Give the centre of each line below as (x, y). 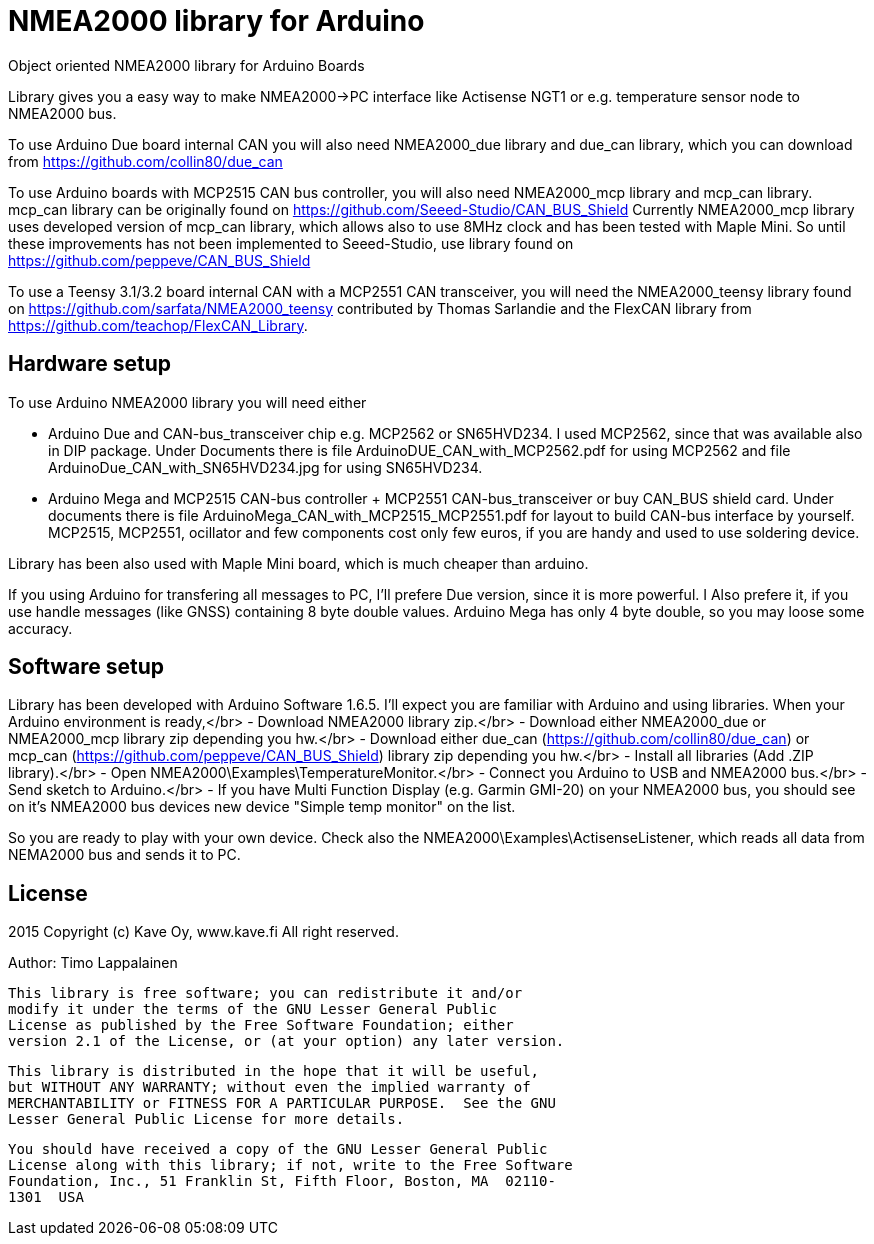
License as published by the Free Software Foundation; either (261, 1025)
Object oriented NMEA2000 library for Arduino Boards (186, 65)
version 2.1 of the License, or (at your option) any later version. (286, 1041)
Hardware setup (89, 364)
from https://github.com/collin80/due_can (145, 161)
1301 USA (46, 1197)
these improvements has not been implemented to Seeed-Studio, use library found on (291, 243)
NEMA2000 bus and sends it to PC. (124, 855)
